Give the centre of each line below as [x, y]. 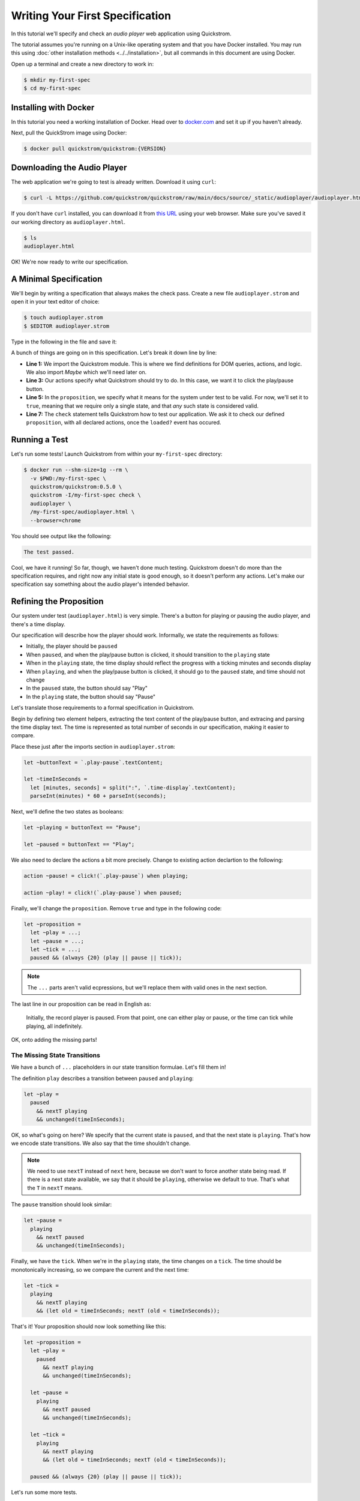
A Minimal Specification [57, 279]
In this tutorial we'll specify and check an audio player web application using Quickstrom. [121, 34]
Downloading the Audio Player [69, 168]
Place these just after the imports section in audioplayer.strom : [93, 746]
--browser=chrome [55, 520]
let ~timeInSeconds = [55, 779]
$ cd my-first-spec [52, 88]
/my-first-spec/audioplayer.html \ [82, 512]
